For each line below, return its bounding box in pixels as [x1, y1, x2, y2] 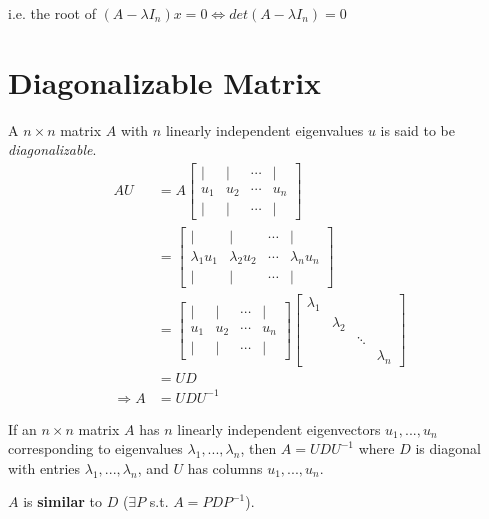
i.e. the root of [8, 3, 96, 23]
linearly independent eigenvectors [177, 418, 381, 439]
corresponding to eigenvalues [8, 438, 183, 459]
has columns [187, 457, 263, 478]
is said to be [380, 119, 455, 140]
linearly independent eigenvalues [165, 119, 364, 140]
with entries [8, 457, 81, 478]
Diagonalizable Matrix [8, 61, 322, 102]
